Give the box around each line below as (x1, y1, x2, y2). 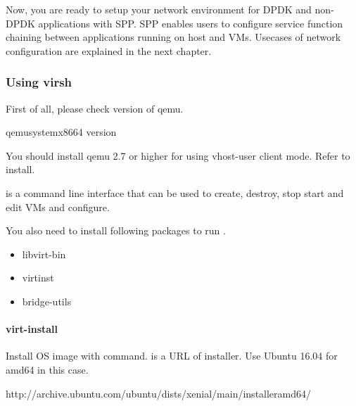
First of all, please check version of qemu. (6, 101, 184, 115)
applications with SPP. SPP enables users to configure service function (38, 15, 343, 30)
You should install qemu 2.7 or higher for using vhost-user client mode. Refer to (6, 148, 350, 163)
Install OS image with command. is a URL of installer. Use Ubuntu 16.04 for (6, 348, 338, 363)
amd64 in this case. (6, 362, 89, 376)
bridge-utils (22, 293, 72, 308)
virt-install (6, 322, 58, 336)
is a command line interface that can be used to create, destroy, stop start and (6, 185, 344, 200)
